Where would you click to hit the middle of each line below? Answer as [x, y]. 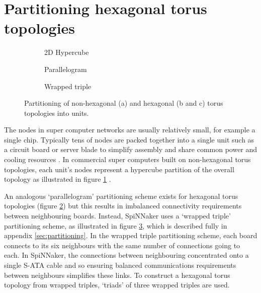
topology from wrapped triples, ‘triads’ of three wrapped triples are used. [117, 285]
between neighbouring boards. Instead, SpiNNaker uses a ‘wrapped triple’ [117, 216]
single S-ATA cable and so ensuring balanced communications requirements [120, 265]
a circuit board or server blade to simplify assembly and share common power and [131, 149]
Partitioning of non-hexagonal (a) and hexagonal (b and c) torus [124, 103]
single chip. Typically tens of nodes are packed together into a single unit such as [129, 139]
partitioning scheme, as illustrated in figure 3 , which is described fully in [116, 225]
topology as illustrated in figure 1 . [58, 179]
